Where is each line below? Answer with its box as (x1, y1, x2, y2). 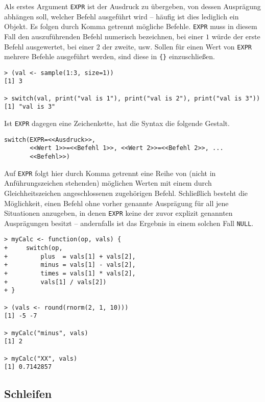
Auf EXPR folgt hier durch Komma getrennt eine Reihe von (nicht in (4, 167, 216, 178)
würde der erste (211, 31, 260, 41)
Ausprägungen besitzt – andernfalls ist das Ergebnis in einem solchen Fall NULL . (4, 217, 254, 228)
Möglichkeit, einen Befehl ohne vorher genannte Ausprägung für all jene (4, 197, 229, 208)
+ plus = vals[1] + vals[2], (4, 253, 136, 260)
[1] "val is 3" (4, 103, 56, 111)
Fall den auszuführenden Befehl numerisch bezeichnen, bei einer (4, 31, 204, 41)
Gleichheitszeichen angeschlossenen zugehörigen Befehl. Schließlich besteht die (4, 187, 248, 198)
